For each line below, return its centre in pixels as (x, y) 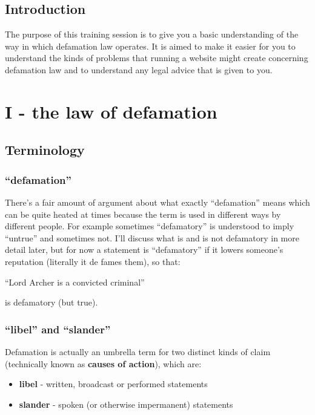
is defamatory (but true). (51, 302)
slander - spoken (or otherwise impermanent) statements (126, 404)
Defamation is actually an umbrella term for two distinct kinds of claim (138, 351)
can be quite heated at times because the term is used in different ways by (143, 214)
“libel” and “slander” (58, 329)
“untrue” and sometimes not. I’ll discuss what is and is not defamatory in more (152, 237)
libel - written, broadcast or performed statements (113, 384)
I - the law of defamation (111, 111)
